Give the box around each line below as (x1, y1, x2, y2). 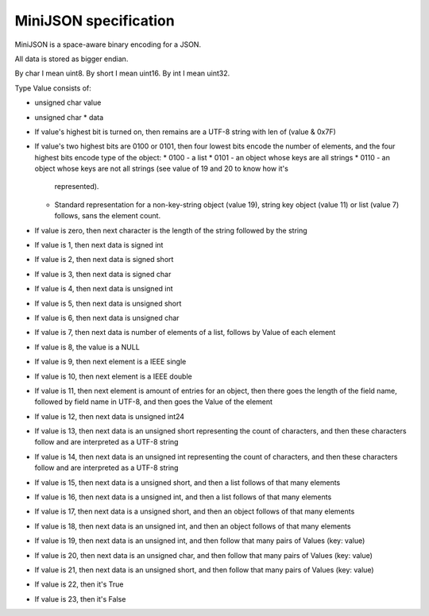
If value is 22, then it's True (34, 579, 124, 589)
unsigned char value (34, 98, 102, 107)
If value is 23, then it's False (34, 594, 126, 603)
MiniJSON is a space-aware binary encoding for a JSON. (14, 40, 202, 49)
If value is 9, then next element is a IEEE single (34, 357, 187, 367)
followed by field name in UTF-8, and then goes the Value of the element (34, 397, 273, 406)
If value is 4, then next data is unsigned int (34, 284, 174, 294)
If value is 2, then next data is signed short (34, 255, 174, 264)
